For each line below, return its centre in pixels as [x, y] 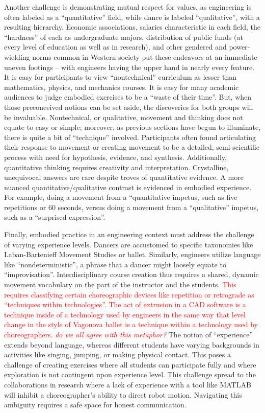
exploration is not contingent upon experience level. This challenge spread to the [130, 374]
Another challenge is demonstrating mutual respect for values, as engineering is [128, 7]
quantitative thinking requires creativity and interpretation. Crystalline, [116, 167]
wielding [17, 56]
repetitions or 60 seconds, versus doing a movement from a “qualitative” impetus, [131, 207]
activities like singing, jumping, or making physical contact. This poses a [118, 354]
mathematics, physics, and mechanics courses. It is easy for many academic [122, 87]
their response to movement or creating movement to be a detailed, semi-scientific [132, 147]
